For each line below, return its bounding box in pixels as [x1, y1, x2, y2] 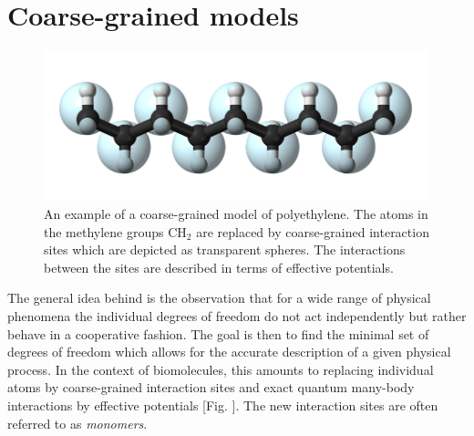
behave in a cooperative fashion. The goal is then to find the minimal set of [7, 324, 429, 343]
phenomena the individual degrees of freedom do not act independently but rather [7, 306, 467, 326]
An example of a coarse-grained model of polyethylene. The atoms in [44, 204, 428, 223]
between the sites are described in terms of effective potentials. [44, 257, 394, 276]
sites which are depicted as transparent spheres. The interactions [44, 240, 406, 259]
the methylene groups [44, 222, 164, 241]
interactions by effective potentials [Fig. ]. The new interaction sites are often [7, 396, 438, 414]
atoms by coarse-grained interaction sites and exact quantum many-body [7, 378, 415, 397]
